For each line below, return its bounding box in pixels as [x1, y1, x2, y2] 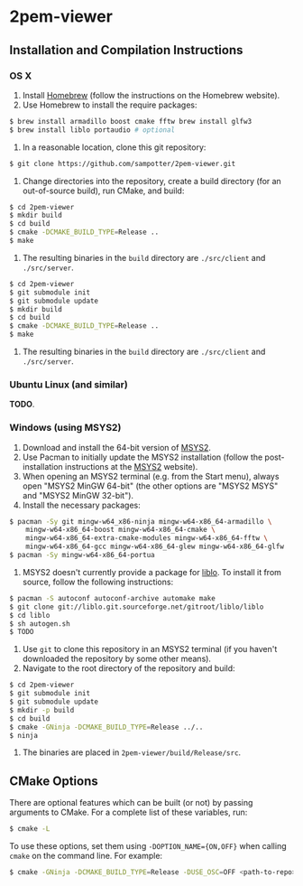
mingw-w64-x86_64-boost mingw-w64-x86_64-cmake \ [25, 526, 216, 535]
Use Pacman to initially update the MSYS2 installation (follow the [22, 452, 263, 462]
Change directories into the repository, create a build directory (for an [22, 175, 281, 186]
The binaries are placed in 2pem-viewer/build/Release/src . [22, 747, 242, 758]
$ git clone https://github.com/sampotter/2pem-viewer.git [9, 159, 236, 168]
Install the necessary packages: [22, 499, 142, 510]
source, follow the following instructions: [22, 576, 174, 587]
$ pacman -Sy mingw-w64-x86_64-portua [9, 551, 155, 560]
